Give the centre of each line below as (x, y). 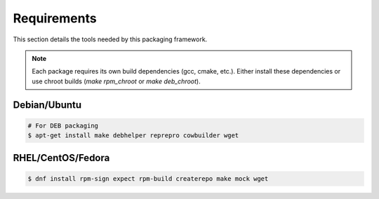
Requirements (55, 18)
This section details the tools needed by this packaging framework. (110, 39)
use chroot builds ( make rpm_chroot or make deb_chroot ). (116, 81)
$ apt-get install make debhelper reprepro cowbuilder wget (133, 136)
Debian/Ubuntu (47, 105)
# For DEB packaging (63, 125)
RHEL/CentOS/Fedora (61, 158)
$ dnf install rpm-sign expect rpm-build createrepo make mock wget (148, 178)
